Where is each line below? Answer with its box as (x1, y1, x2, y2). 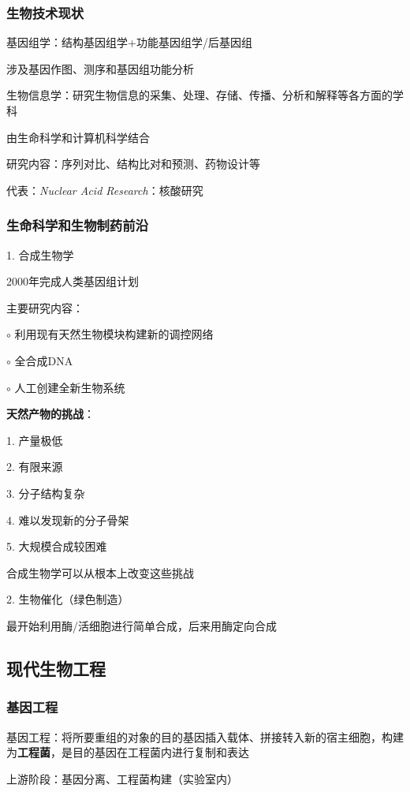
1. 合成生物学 (6, 246, 74, 263)
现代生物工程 (6, 656, 106, 680)
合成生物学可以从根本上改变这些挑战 (6, 564, 194, 581)
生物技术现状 (6, 2, 84, 22)
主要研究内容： (6, 299, 84, 316)
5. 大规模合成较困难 (6, 538, 107, 555)
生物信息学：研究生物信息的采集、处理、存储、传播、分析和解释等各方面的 (6, 87, 393, 103)
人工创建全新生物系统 (14, 379, 125, 395)
